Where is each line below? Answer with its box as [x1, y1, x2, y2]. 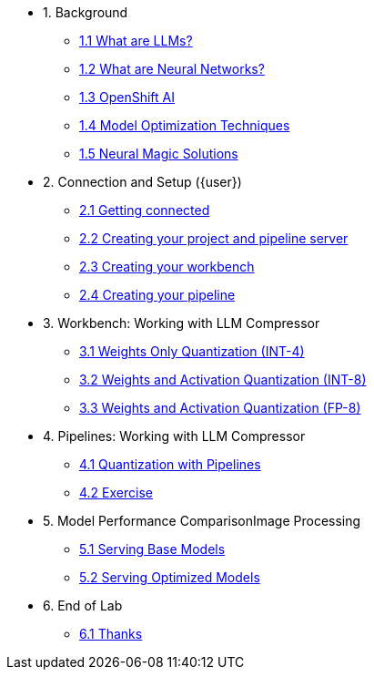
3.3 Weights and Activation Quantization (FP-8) [79, 400, 361, 415]
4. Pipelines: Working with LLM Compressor [43, 428, 306, 444]
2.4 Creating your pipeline [79, 287, 236, 303]
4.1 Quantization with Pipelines [79, 456, 261, 472]
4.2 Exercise [79, 485, 153, 500]
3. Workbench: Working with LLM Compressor [43, 315, 320, 331]
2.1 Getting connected [79, 202, 210, 218]
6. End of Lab [43, 598, 123, 613]
